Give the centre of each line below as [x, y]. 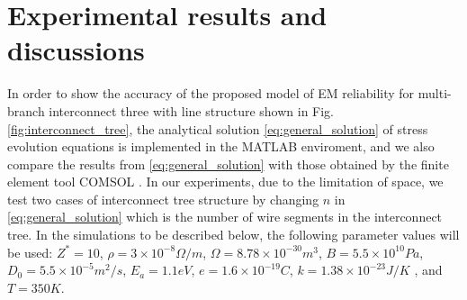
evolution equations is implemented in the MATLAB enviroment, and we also [221, 146]
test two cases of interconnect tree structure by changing [163, 199]
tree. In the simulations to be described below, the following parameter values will [233, 235]
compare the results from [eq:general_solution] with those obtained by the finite [228, 164]
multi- [435, 93]
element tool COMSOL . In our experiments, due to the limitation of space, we [225, 182]
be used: [30, 252]
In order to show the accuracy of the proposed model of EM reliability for [211, 93]
